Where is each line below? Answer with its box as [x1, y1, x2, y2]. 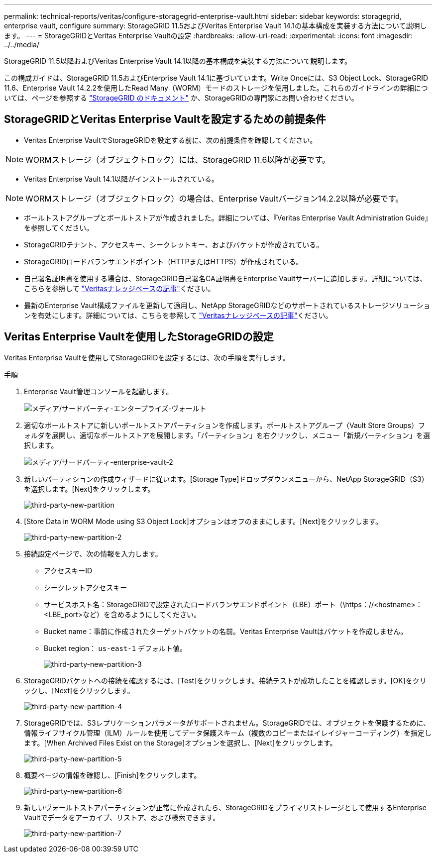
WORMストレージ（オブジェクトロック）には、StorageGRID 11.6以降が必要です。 [25, 154, 330, 165]
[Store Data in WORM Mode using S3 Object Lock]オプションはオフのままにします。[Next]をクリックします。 [24, 517, 383, 526]
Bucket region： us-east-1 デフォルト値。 [44, 643, 187, 652]
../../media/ [4, 40, 39, 49]
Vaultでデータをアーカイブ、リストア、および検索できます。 [24, 813, 220, 822]
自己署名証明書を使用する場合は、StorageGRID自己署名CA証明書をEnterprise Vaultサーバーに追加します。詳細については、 [24, 274, 427, 283]
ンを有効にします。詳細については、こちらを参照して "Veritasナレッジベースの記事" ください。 [24, 311, 332, 320]
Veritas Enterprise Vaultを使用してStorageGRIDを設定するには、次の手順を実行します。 [4, 353, 290, 362]
